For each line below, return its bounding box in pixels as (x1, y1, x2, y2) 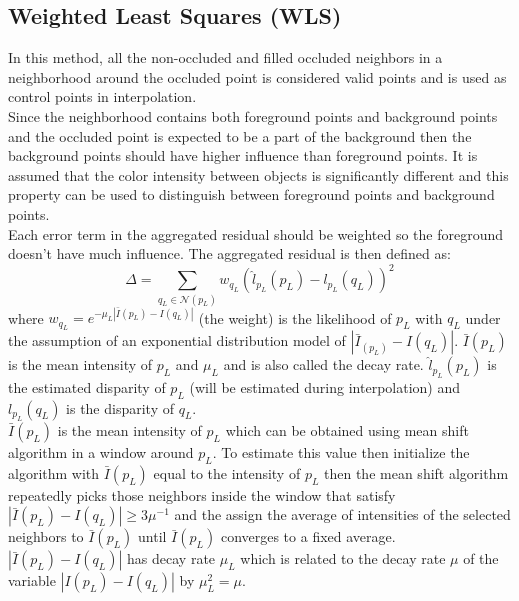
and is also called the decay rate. (223, 354, 424, 375)
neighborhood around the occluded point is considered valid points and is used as (8, 66, 507, 87)
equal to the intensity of (153, 462, 301, 483)
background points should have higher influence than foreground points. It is (8, 145, 478, 166)
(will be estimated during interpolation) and (189, 376, 461, 397)
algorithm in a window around (8, 442, 194, 463)
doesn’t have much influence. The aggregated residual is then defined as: (8, 243, 451, 264)
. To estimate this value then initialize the (212, 442, 470, 463)
